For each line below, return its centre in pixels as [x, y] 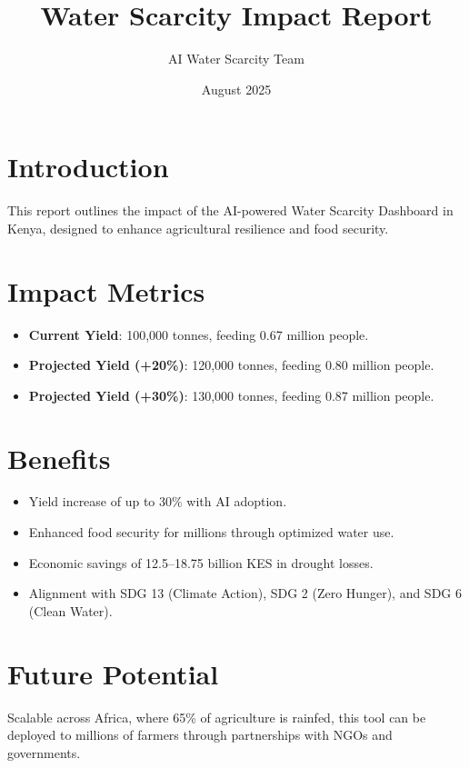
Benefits [59, 458]
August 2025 [236, 89]
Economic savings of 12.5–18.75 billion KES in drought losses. [201, 562]
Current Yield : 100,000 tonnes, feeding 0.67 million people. [199, 334]
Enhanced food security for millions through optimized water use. [211, 532]
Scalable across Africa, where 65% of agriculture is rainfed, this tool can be [217, 717]
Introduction [88, 167]
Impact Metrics [106, 290]
